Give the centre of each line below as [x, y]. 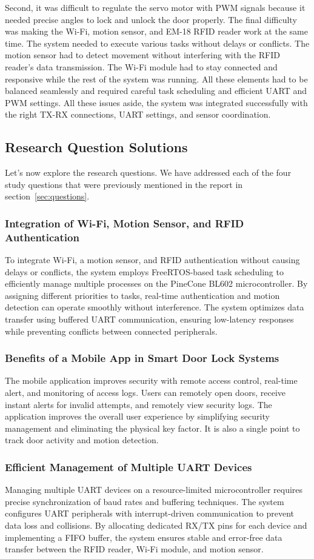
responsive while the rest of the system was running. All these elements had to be [156, 79]
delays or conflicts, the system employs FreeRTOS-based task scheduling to [144, 271]
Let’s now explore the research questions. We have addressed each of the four [148, 172]
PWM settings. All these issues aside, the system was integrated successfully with [156, 102]
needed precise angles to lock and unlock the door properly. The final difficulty [151, 19]
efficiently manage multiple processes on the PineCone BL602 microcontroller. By [156, 283]
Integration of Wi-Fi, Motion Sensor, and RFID [125, 223]
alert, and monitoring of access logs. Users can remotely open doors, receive [145, 393]
